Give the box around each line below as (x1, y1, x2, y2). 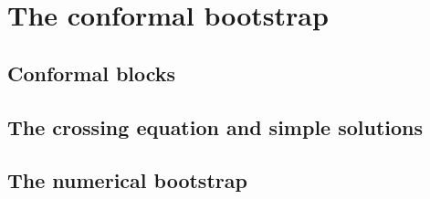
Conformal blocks (7, 58, 176, 87)
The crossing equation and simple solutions (7, 112, 424, 141)
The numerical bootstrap (7, 166, 247, 194)
